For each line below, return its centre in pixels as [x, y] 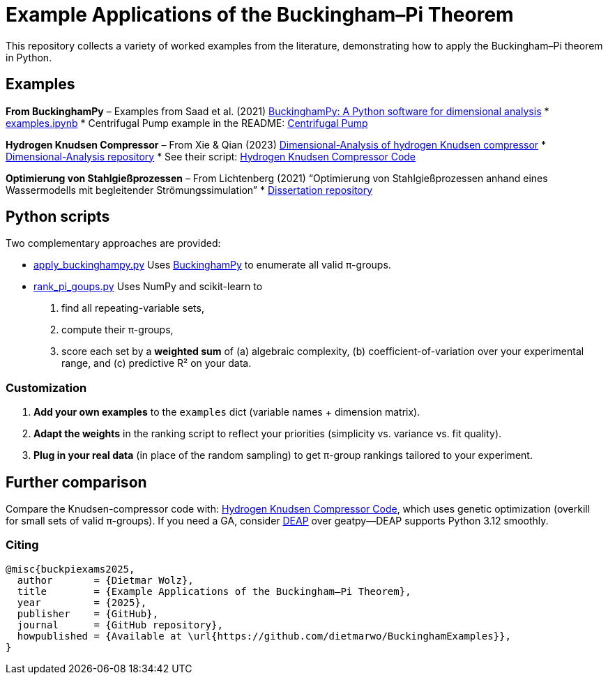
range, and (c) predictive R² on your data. [157, 363]
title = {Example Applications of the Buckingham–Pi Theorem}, [214, 591]
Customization [46, 387]
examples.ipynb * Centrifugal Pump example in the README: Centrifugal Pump [187, 123]
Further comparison [76, 482]
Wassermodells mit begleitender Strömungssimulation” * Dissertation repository [189, 190]
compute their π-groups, [117, 330]
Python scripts [58, 217]
